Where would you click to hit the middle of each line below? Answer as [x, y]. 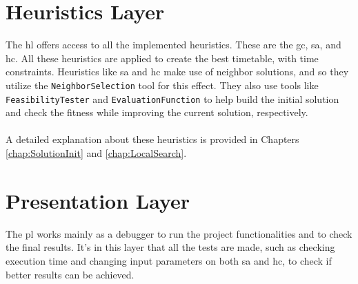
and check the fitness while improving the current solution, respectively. [157, 112]
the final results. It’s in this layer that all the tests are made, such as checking [170, 247]
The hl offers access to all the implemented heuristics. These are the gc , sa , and [173, 45]
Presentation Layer [98, 200]
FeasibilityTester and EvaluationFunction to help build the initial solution [172, 98]
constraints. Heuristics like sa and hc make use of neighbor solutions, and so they [177, 72]
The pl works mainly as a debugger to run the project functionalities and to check [179, 233]
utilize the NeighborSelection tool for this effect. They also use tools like [162, 85]
